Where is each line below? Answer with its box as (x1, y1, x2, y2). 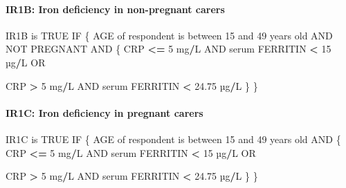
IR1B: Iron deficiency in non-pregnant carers (6, 1, 225, 16)
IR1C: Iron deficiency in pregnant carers (6, 105, 203, 120)
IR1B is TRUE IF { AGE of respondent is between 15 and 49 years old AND (6, 28, 333, 42)
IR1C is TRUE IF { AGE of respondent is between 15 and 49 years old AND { (6, 131, 341, 146)
